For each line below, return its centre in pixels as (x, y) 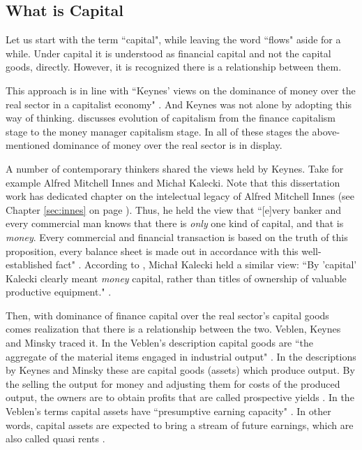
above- (326, 131)
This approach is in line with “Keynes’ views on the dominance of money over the (181, 90)
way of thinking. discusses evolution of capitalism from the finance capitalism (171, 118)
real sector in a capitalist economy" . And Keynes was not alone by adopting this (179, 104)
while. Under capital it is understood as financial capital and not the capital (168, 53)
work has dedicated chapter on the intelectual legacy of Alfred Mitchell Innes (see (180, 196)
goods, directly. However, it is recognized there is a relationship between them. (174, 67)
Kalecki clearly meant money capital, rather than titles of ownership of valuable (176, 278)
